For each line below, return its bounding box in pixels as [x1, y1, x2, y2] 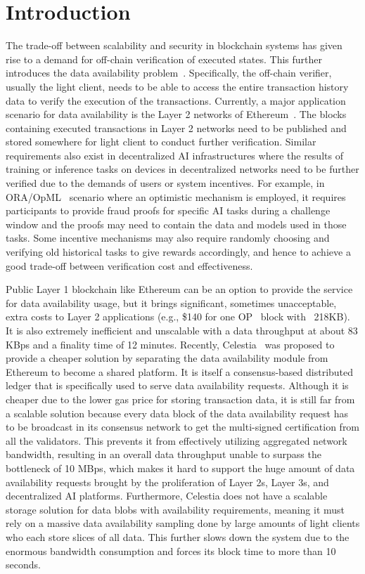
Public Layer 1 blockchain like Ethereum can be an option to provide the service [6, 282, 353, 296]
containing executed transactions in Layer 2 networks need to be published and [6, 120, 347, 135]
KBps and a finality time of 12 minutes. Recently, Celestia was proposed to [6, 337, 335, 351]
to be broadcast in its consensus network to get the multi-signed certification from [6, 419, 360, 434]
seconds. [6, 557, 41, 572]
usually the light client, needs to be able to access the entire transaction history [6, 79, 349, 93]
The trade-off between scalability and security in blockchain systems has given [6, 38, 342, 53]
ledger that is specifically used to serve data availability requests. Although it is [6, 378, 349, 393]
